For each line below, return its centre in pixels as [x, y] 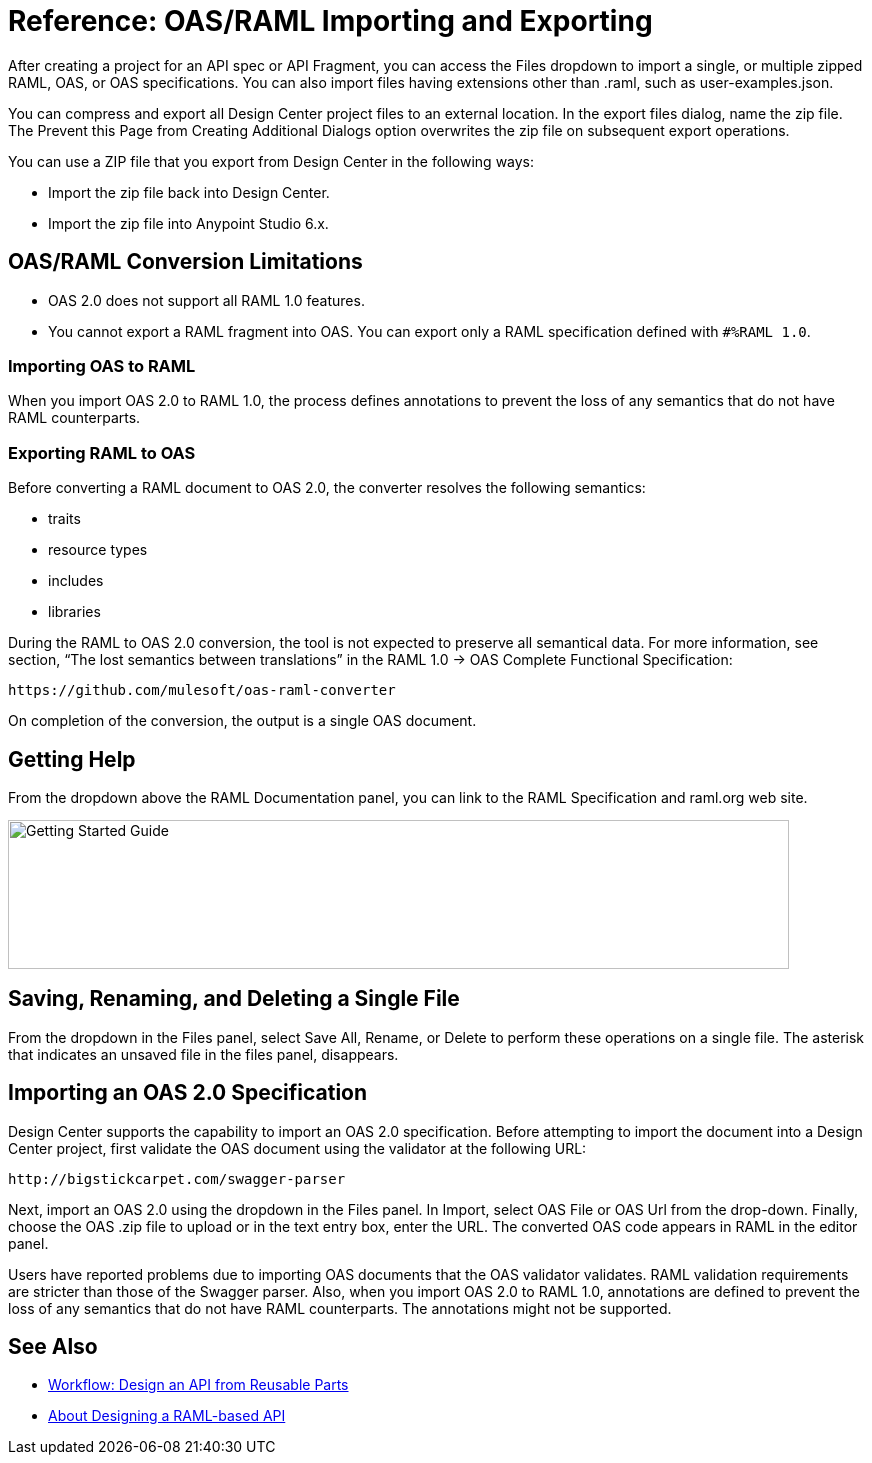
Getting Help [72, 759]
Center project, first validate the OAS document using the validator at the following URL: [297, 1148]
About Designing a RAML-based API [167, 1416]
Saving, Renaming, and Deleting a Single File [234, 999]
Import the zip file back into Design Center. [189, 192]
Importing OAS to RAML [102, 365]
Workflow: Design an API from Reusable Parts [198, 1385]
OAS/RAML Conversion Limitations [185, 262]
